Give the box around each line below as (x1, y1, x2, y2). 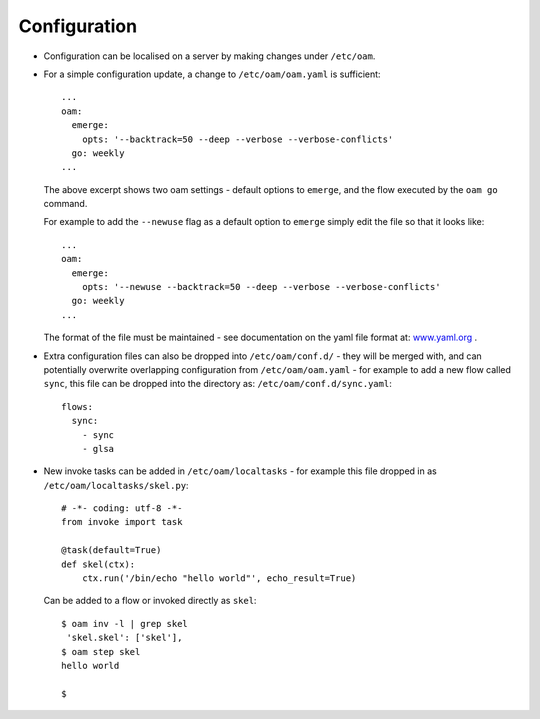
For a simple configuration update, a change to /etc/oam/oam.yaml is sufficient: (43, 68, 381, 80)
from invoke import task (61, 516, 183, 528)
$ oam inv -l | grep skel (61, 618, 189, 629)
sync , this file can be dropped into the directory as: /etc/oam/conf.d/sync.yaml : (43, 378, 392, 390)
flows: (61, 401, 94, 412)
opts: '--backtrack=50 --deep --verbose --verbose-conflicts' (81, 133, 394, 145)
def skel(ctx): (61, 558, 136, 570)
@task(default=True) (61, 545, 162, 556)
